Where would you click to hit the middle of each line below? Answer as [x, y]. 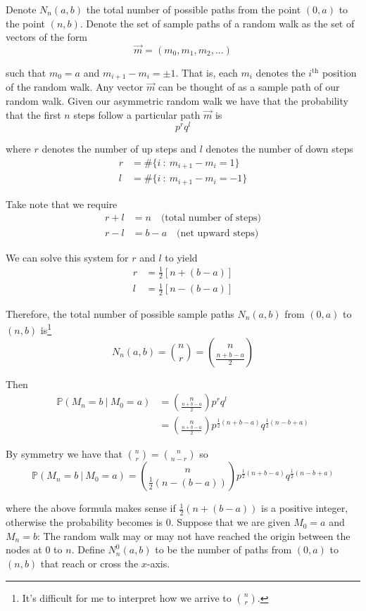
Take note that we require [62, 204]
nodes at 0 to [34, 549]
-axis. [158, 563]
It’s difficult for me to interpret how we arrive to [127, 597]
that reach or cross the [89, 563]
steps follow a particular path [137, 114]
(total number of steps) [211, 218]
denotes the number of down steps [279, 149]
